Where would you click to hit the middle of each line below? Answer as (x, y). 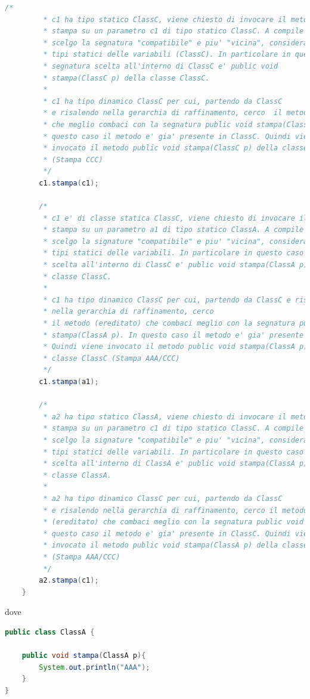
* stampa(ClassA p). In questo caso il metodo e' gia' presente (173, 335)
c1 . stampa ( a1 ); (69, 382)
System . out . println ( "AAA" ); (94, 667)
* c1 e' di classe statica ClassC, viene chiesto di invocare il (176, 218)
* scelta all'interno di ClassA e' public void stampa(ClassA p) (176, 464)
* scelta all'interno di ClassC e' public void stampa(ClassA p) (176, 265)
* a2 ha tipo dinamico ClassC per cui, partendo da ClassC (163, 498)
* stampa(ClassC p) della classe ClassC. (126, 78)
